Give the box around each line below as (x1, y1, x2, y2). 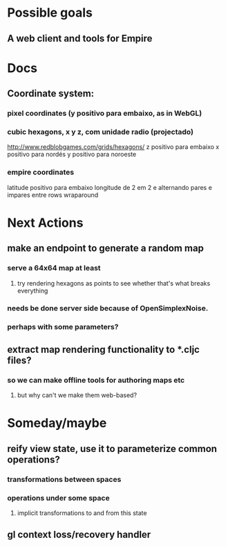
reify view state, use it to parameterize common (7, 442, 218, 455)
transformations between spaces (7, 474, 122, 484)
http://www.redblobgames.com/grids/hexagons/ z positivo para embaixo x (7, 143, 220, 151)
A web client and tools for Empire (7, 33, 153, 44)
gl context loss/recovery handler (7, 529, 151, 541)
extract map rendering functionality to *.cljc (7, 343, 200, 355)
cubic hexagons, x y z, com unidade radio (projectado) (7, 127, 194, 137)
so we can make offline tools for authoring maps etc (7, 375, 185, 385)
